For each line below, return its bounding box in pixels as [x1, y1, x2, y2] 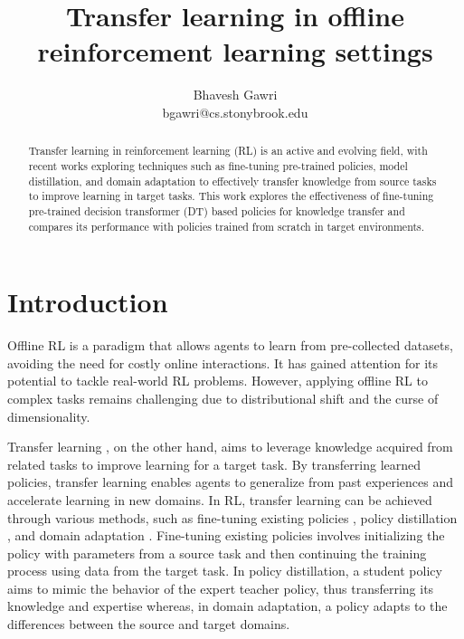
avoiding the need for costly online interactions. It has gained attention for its [7, 353, 439, 372]
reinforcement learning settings [37, 33, 433, 70]
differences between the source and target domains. [7, 615, 290, 634]
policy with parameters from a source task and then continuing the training [7, 543, 427, 562]
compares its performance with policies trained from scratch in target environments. [28, 218, 425, 234]
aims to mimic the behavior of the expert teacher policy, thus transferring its [7, 578, 434, 597]
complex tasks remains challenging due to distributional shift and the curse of [7, 388, 439, 407]
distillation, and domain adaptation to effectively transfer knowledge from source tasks [28, 173, 437, 188]
